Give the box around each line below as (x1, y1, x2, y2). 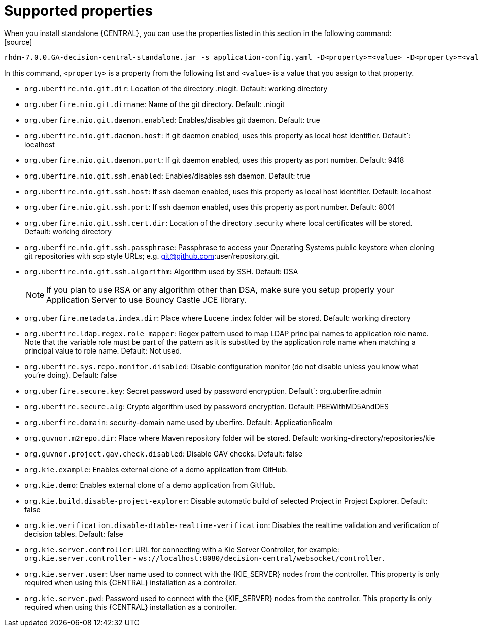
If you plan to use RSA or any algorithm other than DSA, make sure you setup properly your (46, 284, 394, 295)
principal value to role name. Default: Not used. (24, 346, 182, 355)
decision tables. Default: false (24, 529, 123, 538)
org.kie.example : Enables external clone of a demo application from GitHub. (24, 465, 288, 474)
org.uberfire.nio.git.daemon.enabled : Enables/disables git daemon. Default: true (24, 115, 320, 124)
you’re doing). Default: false (24, 370, 117, 379)
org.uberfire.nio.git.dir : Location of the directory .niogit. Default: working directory (24, 84, 328, 93)
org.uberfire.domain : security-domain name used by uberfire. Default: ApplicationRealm (24, 417, 333, 427)
